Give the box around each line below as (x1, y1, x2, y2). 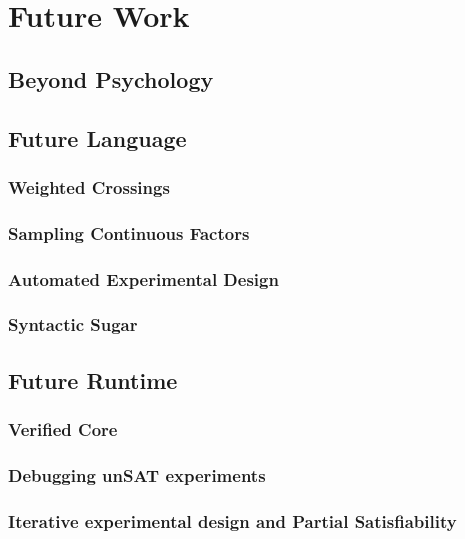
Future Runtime (8, 364, 178, 395)
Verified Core (8, 417, 118, 442)
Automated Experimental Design (8, 266, 279, 291)
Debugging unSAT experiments (8, 462, 266, 487)
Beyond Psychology (8, 63, 214, 94)
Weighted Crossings (8, 174, 170, 199)
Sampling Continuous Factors (8, 220, 250, 245)
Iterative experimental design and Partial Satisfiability (8, 508, 457, 533)
